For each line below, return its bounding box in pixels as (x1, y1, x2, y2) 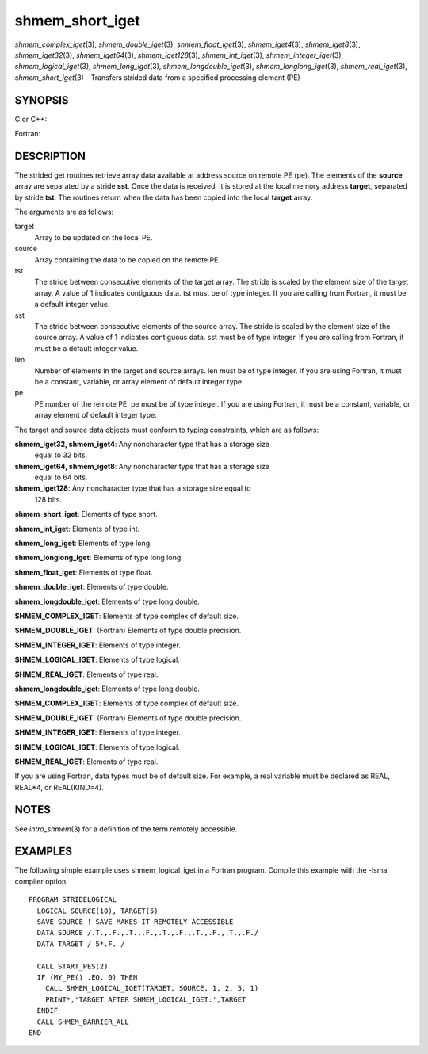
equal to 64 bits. (34, 472, 88, 483)
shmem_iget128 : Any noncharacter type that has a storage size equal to (14, 483, 251, 493)
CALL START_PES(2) (36, 961, 109, 971)
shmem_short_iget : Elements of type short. (14, 510, 158, 519)
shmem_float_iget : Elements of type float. (14, 567, 154, 577)
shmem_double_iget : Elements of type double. (14, 582, 169, 592)
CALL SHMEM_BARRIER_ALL (36, 1017, 130, 1026)
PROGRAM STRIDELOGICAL (29, 896, 117, 904)
